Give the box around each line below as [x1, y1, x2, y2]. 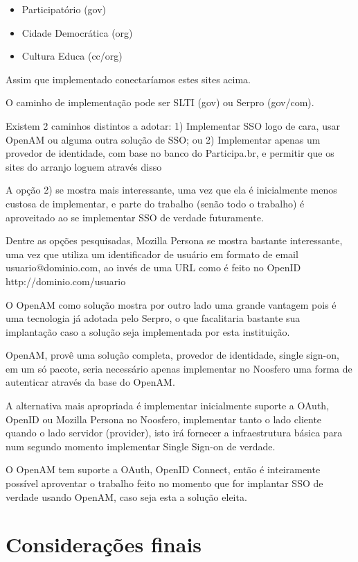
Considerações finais [6, 530, 202, 559]
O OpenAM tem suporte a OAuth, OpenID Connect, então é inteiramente [6, 462, 321, 477]
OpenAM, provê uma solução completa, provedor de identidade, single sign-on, [6, 348, 339, 362]
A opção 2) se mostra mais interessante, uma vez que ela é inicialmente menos [6, 182, 337, 197]
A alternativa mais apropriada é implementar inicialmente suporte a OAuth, [6, 398, 330, 413]
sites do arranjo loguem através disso [6, 159, 162, 173]
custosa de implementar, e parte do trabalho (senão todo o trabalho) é [6, 196, 305, 210]
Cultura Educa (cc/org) [21, 49, 123, 63]
